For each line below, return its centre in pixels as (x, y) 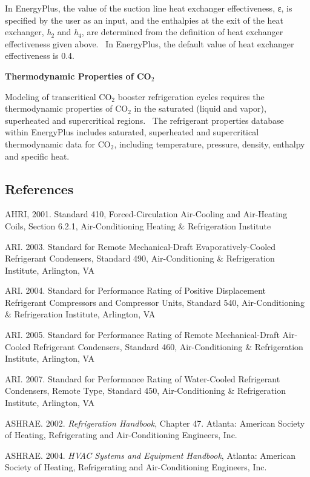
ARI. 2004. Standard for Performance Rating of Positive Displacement (136, 290)
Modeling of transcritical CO (58, 96)
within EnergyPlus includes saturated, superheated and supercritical (132, 132)
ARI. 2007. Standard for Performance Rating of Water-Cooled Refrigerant (143, 378)
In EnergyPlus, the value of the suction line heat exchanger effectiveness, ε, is (149, 8)
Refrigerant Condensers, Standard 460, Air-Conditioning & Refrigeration (168, 346)
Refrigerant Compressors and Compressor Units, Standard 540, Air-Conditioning (155, 302)
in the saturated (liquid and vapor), (200, 108)
